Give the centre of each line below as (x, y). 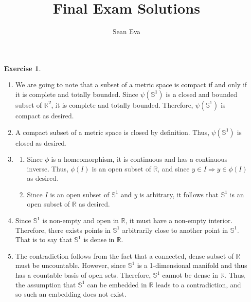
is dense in (99, 239)
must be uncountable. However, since (71, 265)
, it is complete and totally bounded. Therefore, (122, 104)
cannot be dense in (190, 275)
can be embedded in (117, 284)
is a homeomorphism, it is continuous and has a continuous (139, 159)
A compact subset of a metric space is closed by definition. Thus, (112, 132)
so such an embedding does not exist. (71, 294)
